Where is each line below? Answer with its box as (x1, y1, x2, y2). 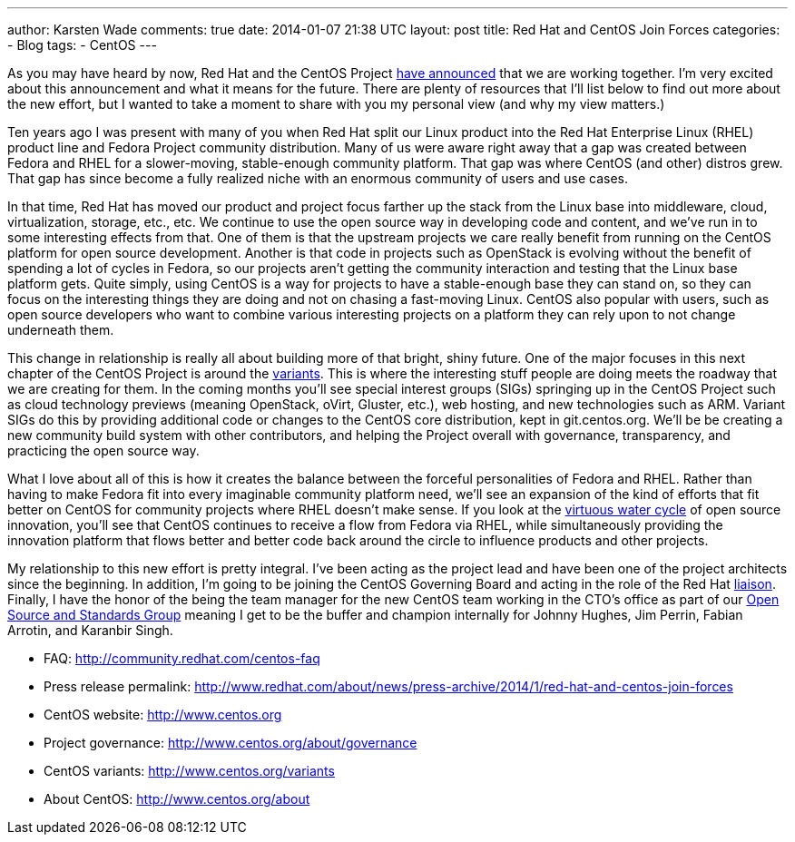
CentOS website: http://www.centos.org (44, 707, 282, 722)
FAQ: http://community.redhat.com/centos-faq (44, 651, 320, 666)
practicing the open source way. (7, 443, 200, 458)
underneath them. (7, 322, 114, 338)
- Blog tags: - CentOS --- (7, 37, 157, 53)
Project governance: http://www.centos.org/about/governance (44, 735, 417, 750)
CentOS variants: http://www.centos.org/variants (44, 763, 335, 778)
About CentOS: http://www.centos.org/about (44, 791, 310, 807)
